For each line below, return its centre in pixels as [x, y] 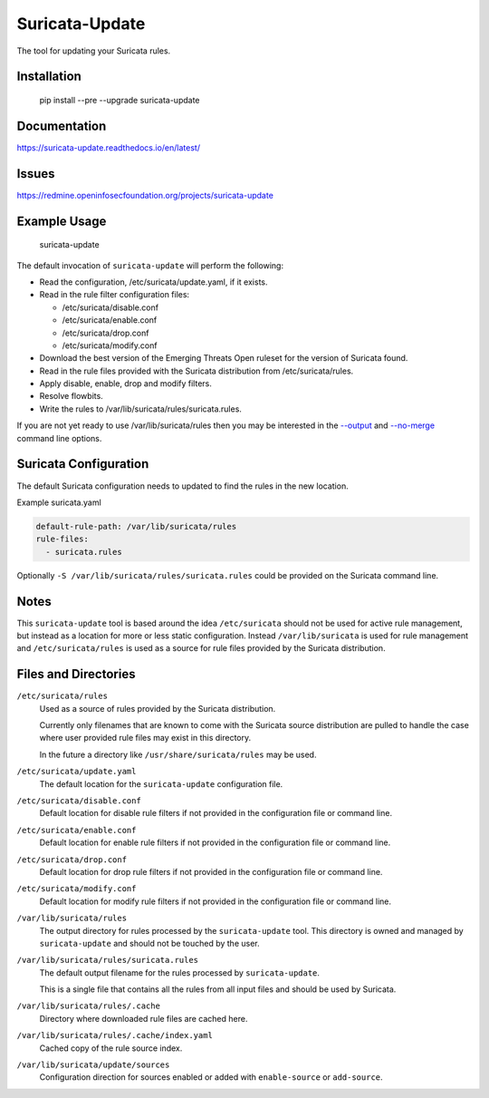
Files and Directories [76, 674]
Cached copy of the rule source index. [111, 1048]
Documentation [62, 126]
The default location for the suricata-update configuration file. [161, 783]
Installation [49, 77]
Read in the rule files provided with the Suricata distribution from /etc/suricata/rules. [197, 371]
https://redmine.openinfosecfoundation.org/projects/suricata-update [145, 195]
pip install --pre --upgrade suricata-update [120, 100]
